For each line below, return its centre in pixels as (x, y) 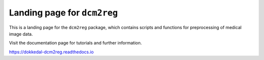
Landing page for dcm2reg (64, 13)
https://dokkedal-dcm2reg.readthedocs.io (51, 52)
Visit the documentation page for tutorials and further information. (75, 43)
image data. (21, 34)
